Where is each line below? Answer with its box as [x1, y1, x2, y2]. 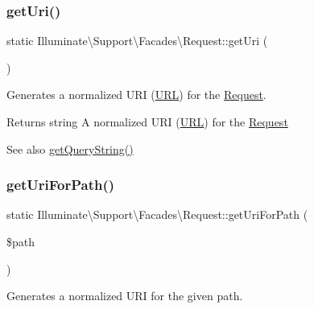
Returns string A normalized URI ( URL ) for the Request [6, 113, 288, 130]
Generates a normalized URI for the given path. [6, 287, 243, 304]
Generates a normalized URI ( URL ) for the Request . [6, 86, 266, 103]
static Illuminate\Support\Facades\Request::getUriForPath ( [6, 206, 308, 223]
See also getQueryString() [6, 140, 134, 157]
